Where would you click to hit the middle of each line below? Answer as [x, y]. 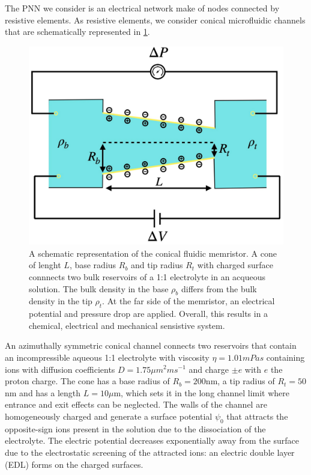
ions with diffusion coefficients [60, 369]
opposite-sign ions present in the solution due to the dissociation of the [135, 428]
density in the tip [61, 301]
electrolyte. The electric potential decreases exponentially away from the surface [152, 440]
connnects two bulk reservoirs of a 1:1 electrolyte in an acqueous [147, 276]
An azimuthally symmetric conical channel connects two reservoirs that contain [151, 345]
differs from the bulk [219, 288]
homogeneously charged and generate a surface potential [109, 416]
